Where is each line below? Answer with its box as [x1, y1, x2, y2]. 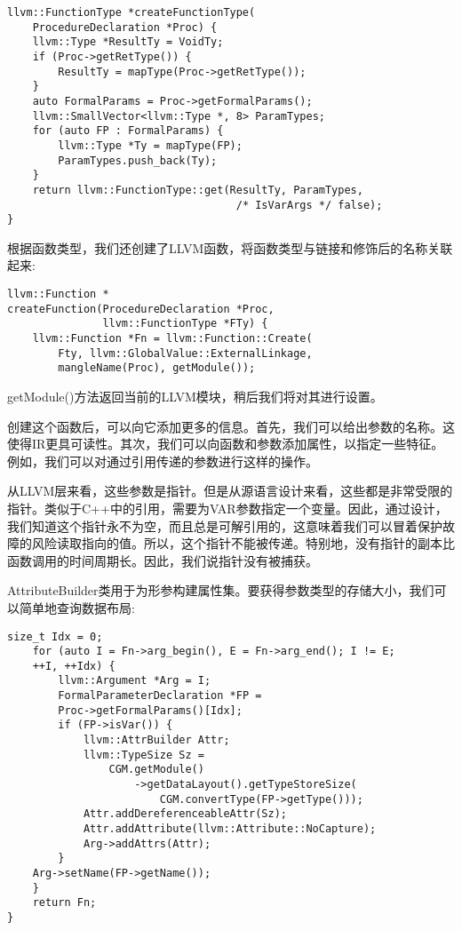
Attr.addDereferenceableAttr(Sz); [83, 807, 287, 821]
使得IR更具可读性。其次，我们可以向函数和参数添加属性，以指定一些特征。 [7, 434, 444, 453]
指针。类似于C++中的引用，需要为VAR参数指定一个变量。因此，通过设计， [7, 498, 448, 517]
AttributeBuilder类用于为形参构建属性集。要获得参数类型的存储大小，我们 [7, 581, 434, 600]
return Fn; [32, 896, 97, 910]
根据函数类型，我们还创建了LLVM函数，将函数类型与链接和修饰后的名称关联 [7, 238, 453, 257]
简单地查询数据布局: [19, 598, 135, 616]
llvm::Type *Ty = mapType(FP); [58, 139, 243, 152]
